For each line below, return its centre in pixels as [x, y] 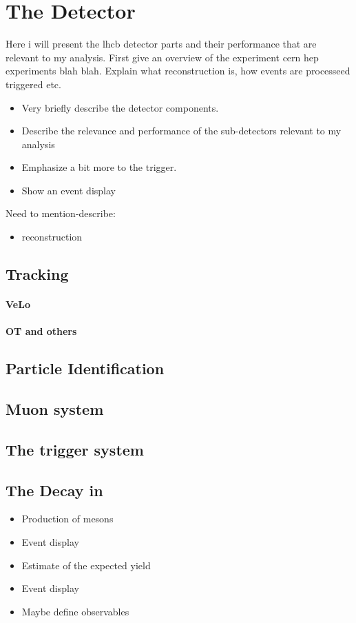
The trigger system [75, 449]
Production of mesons [67, 519]
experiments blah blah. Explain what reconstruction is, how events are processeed [178, 71]
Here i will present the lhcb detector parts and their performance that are [161, 44]
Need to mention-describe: [61, 213]
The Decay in [54, 490]
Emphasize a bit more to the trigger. [99, 167]
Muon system [55, 408]
